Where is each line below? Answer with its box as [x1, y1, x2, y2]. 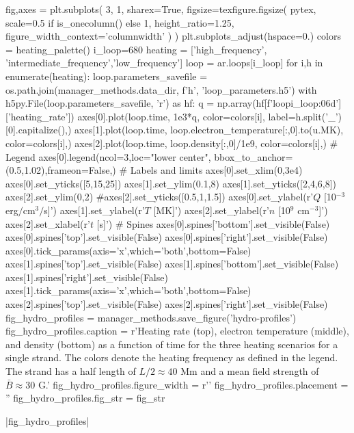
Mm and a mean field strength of [180, 364, 319, 378]
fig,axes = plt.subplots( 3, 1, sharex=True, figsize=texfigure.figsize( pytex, [5, 2, 316, 16]
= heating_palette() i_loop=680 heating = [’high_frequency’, [5, 42, 267, 56]
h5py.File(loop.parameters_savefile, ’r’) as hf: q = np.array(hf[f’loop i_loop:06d [5, 96, 336, 110]
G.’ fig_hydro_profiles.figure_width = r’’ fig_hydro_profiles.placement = [38, 377, 349, 391]
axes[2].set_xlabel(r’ [5, 216, 90, 231]
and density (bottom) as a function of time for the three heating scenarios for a [5, 337, 338, 351]
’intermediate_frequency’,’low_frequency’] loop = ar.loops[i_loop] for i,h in [5, 55, 323, 70]
